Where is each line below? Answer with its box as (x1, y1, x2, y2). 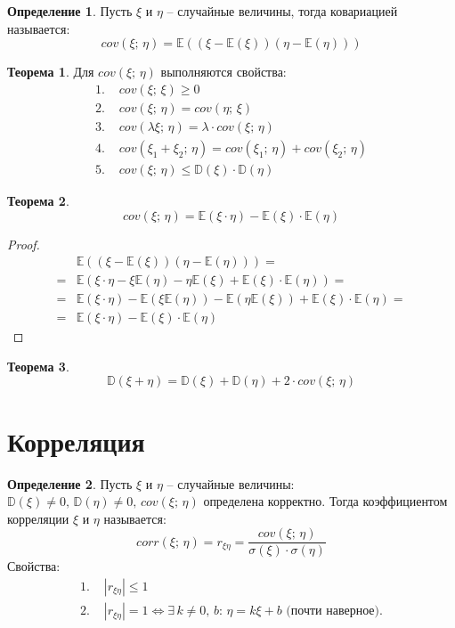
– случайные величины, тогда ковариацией (167, 2, 398, 20)
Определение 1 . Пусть (7, 2, 133, 20)
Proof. (7, 234, 40, 253)
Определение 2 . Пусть (7, 474, 133, 493)
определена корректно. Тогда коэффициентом (203, 492, 448, 510)
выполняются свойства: (160, 62, 287, 81)
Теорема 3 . (7, 356, 69, 375)
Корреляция (7, 422, 145, 459)
